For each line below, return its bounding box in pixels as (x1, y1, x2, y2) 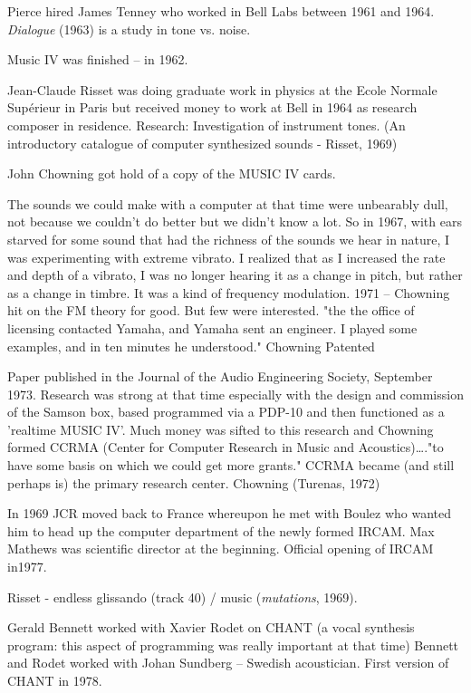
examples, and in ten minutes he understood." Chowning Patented (7, 336, 375, 355)
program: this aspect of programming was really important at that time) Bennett (7, 635, 459, 654)
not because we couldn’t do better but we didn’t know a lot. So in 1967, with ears (7, 212, 462, 231)
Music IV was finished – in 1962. (7, 50, 188, 69)
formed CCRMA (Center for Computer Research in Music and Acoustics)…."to (7, 438, 444, 457)
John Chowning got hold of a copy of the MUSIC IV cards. (7, 164, 336, 183)
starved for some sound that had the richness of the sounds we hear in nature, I (7, 229, 449, 248)
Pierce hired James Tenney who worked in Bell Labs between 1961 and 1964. (7, 2, 435, 20)
